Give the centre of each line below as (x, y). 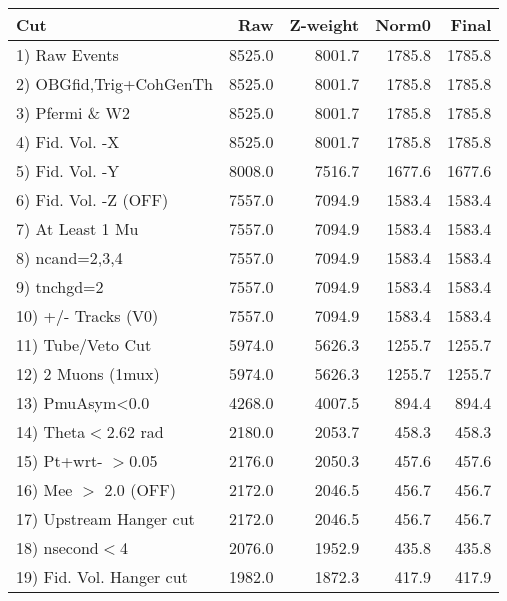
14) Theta (51, 431)
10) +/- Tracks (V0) (87, 315)
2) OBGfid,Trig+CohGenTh (114, 83)
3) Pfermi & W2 (73, 112)
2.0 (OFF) (140, 489)
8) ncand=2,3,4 (69, 257)
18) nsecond (57, 547)
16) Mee (44, 489)
